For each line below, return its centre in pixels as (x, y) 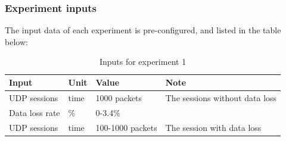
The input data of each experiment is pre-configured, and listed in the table (143, 30)
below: (16, 41)
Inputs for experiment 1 (143, 62)
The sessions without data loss (221, 97)
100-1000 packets (126, 127)
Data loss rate (35, 112)
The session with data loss (213, 127)
